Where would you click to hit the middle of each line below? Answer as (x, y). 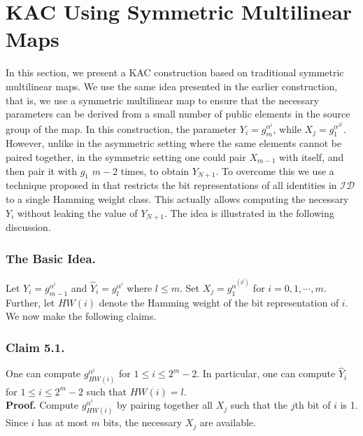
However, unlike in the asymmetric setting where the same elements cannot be (174, 143)
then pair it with (41, 170)
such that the (259, 405)
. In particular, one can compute (266, 373)
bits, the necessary (143, 422)
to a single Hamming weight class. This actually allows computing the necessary (177, 198)
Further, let (30, 302)
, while (287, 128)
